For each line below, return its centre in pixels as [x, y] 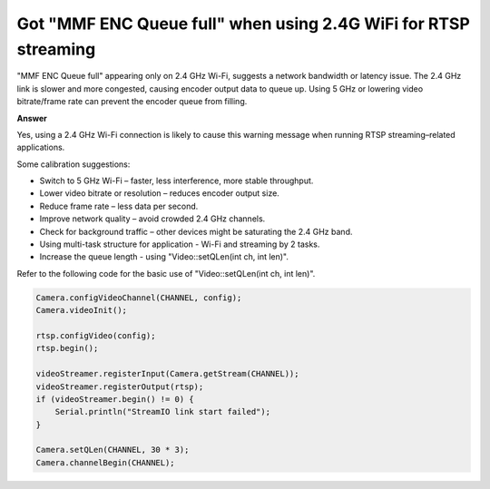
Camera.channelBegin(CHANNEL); [106, 462]
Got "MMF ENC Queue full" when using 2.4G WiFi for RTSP [244, 24]
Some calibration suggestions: [73, 164]
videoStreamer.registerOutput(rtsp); [120, 386]
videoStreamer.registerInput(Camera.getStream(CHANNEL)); [167, 374]
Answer [32, 118]
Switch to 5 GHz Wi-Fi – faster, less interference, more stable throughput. [176, 181]
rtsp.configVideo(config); [96, 335]
